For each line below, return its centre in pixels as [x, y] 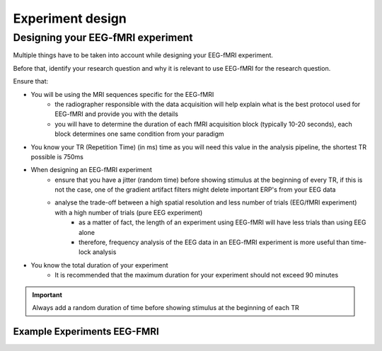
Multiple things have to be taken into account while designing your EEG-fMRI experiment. [143, 55]
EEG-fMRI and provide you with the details [116, 114]
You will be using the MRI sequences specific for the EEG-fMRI [122, 94]
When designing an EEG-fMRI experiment [91, 170]
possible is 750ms [57, 156]
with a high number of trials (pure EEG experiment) [129, 212]
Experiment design [70, 18]
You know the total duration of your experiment [100, 265]
